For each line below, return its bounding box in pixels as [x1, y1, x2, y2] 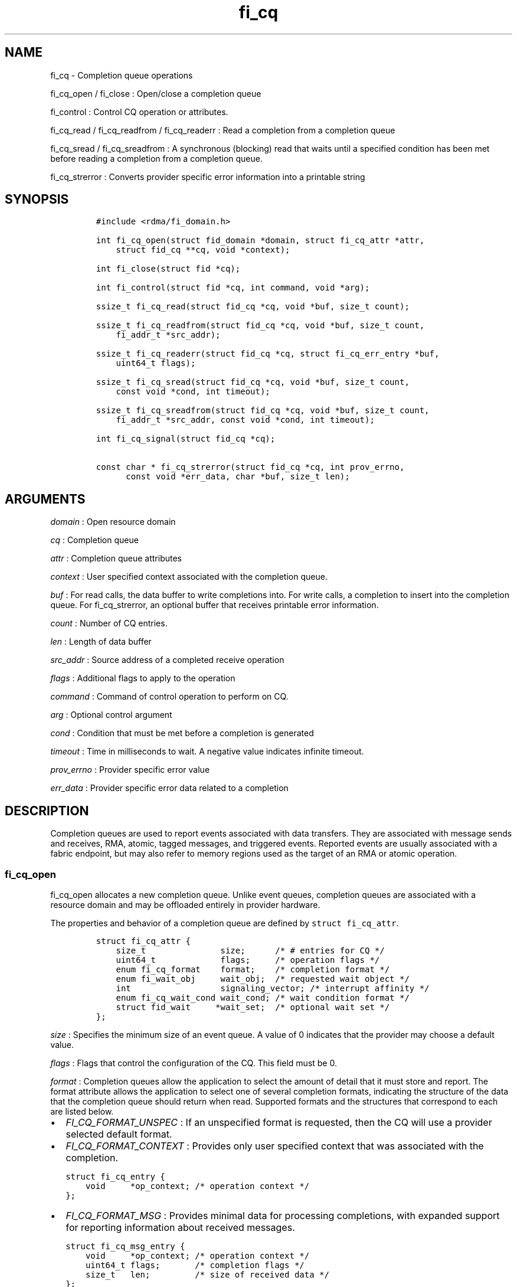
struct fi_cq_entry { [66, 1171, 165, 1181]
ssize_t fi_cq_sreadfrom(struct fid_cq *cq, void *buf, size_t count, [96, 406, 430, 416]
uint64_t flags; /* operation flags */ [116, 955, 380, 965]
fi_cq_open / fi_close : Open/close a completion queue [50, 88, 261, 99]
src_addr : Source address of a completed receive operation [50, 655, 284, 665]
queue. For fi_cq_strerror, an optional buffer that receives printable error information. [50, 600, 379, 610]
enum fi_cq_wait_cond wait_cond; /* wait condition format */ [116, 992, 410, 1002]
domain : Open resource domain [50, 517, 176, 527]
